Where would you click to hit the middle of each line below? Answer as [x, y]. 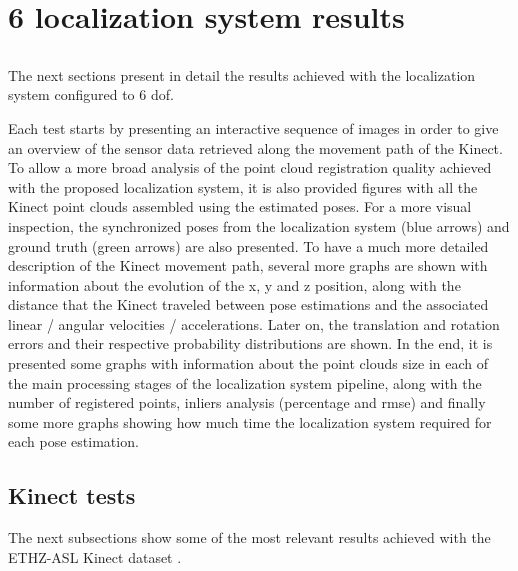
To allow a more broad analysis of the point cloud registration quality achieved [250, 167]
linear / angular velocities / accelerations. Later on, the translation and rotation [254, 323]
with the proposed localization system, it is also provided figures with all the [243, 186]
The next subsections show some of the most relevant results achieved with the [249, 537]
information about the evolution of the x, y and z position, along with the [234, 284]
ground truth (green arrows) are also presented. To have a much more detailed [248, 245]
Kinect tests [72, 495]
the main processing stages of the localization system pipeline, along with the [245, 382]
